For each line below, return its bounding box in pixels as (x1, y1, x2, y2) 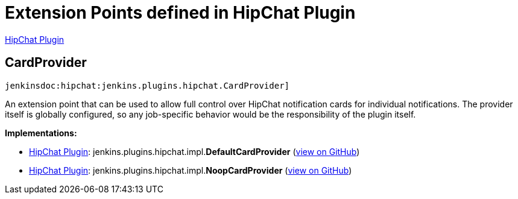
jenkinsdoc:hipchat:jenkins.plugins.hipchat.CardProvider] (5, 80, 290, 90)
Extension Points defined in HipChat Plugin (5, 2, 356, 23)
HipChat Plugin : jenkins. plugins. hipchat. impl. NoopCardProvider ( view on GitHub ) (29, 165, 352, 175)
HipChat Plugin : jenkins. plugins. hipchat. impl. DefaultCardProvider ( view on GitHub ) (29, 146, 360, 157)
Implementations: (5, 127, 77, 138)
